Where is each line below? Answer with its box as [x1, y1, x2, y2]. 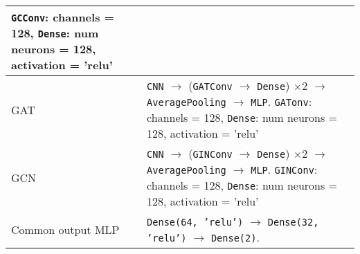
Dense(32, [267, 217, 319, 228]
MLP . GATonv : [251, 93, 312, 109]
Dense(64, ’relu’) [147, 217, 244, 228]
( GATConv [188, 78, 233, 93]
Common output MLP [11, 221, 120, 237]
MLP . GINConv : [251, 161, 318, 177]
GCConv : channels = [11, 9, 114, 25]
